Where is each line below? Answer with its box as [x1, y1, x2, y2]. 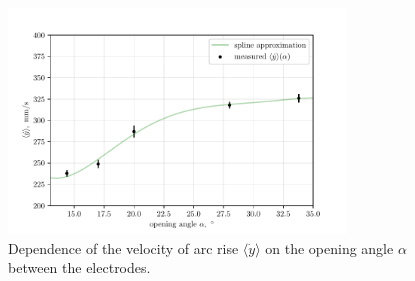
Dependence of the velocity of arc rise [8, 237, 239, 258]
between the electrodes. [8, 257, 151, 278]
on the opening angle [265, 237, 394, 258]
